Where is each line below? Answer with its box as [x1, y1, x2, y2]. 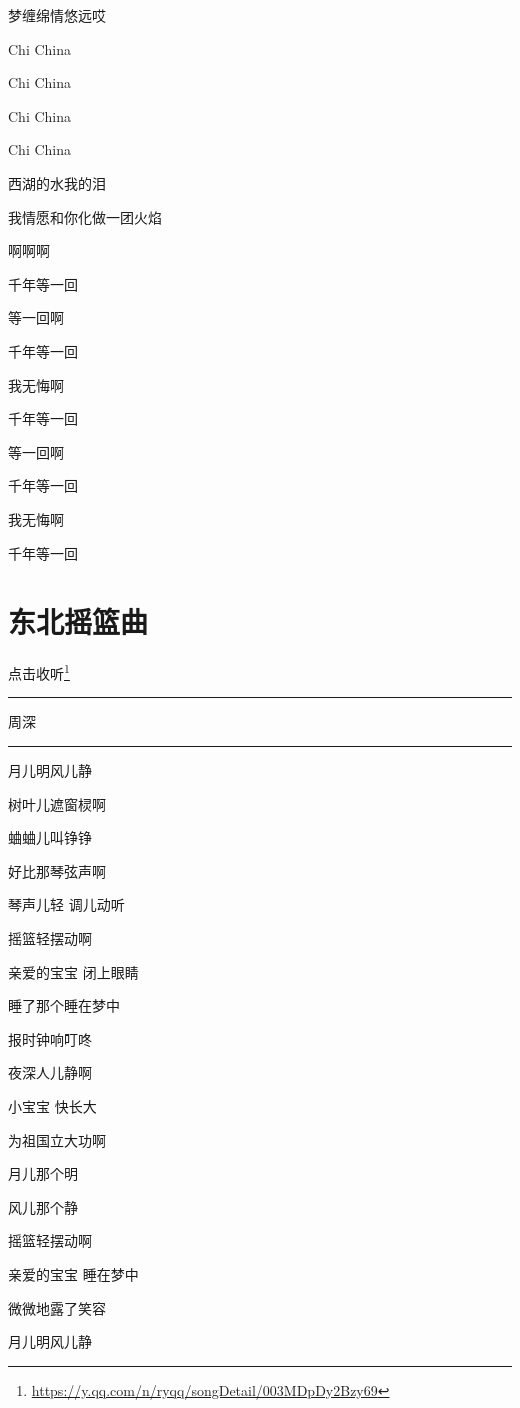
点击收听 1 [8, 660, 70, 683]
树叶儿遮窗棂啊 [8, 793, 106, 814]
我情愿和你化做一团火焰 [8, 206, 162, 227]
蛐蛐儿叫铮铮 [8, 827, 92, 848]
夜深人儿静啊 [8, 1062, 92, 1083]
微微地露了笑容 [8, 1297, 106, 1318]
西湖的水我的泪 [8, 172, 106, 193]
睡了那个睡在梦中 [8, 995, 120, 1016]
